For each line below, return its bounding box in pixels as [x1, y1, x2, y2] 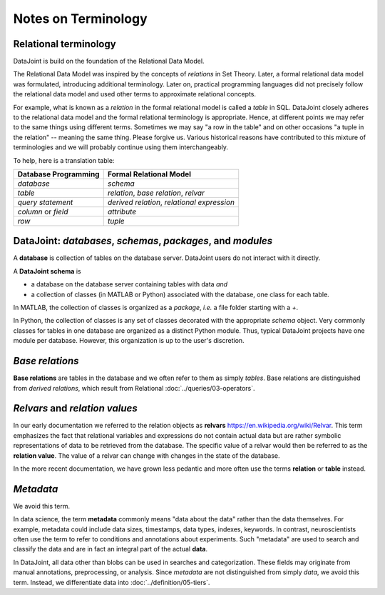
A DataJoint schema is [13, 266, 81, 275]
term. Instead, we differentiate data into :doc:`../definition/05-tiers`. [13, 578, 210, 586]
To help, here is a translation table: [13, 156, 115, 164]
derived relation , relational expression [107, 197, 235, 207]
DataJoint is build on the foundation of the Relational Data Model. [13, 57, 205, 66]
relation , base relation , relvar [107, 188, 205, 198]
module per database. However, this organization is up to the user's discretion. [13, 336, 245, 345]
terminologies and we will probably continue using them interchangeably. [13, 143, 228, 151]
